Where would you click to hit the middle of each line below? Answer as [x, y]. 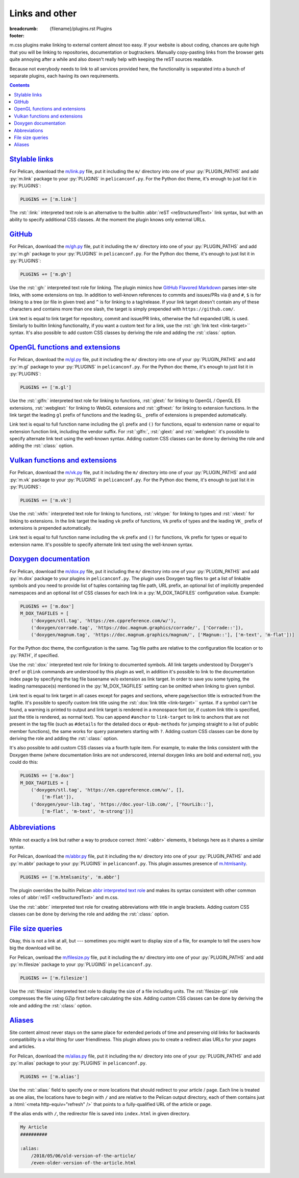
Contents [20, 85]
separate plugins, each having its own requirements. [65, 76]
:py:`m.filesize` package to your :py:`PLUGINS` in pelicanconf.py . [81, 964]
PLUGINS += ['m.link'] [48, 199]
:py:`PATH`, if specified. [34, 655]
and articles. [22, 1047]
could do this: [24, 762]
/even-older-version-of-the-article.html [83, 1163]
